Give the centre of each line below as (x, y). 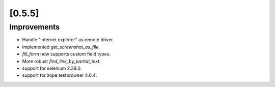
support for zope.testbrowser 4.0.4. (60, 75)
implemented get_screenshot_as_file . (61, 47)
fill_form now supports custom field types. (66, 54)
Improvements (35, 27)
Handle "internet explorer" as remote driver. (68, 40)
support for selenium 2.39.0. (52, 68)
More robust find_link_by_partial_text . (62, 61)
